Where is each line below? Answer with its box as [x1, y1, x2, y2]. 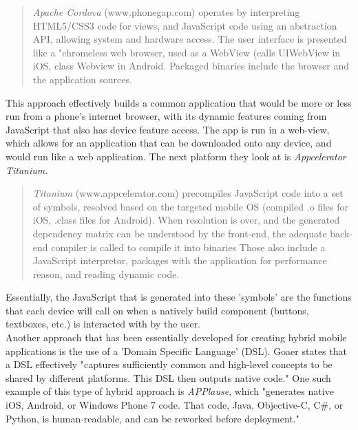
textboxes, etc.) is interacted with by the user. [6, 316, 201, 331]
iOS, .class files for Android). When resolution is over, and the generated [32, 213, 340, 227]
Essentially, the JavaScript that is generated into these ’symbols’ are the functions [6, 290, 352, 304]
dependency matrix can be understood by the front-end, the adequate [32, 226, 327, 240]
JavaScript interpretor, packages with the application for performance [32, 253, 327, 268]
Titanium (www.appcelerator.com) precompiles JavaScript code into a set [32, 186, 344, 200]
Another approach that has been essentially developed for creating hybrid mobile [6, 330, 347, 345]
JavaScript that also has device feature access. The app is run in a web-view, [6, 122, 330, 136]
